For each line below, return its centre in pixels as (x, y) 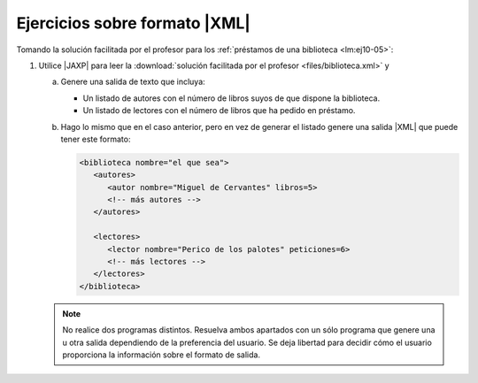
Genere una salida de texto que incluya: (133, 82)
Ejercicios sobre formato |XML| (134, 23)
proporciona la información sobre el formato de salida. (162, 355)
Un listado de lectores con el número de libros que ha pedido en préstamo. (219, 111)
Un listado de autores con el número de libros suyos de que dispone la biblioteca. (231, 98)
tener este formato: (96, 139)
